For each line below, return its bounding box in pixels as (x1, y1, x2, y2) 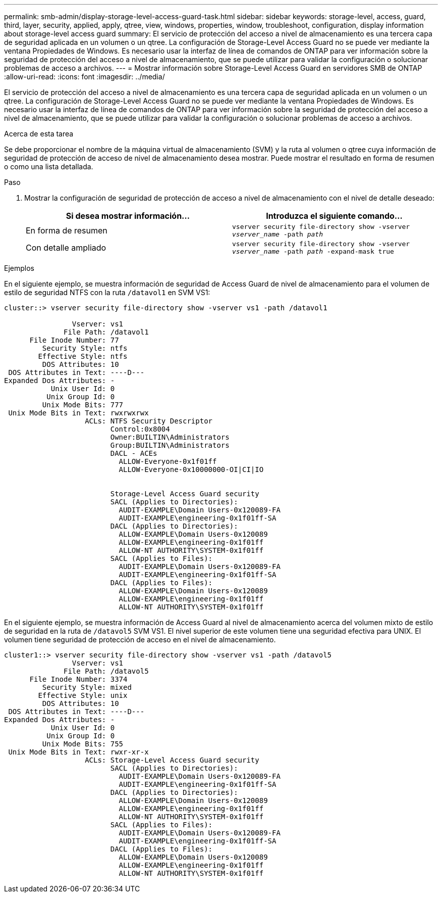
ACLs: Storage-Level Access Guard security (85, 756, 259, 764)
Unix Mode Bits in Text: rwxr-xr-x (8, 748, 149, 756)
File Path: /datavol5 (64, 667, 149, 675)
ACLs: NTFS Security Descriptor (85, 417, 213, 425)
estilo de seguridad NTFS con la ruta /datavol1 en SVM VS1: (4, 288, 210, 297)
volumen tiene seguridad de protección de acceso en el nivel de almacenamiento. (4, 635, 276, 644)
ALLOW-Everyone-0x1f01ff (119, 457, 217, 465)
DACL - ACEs (110, 449, 157, 457)
